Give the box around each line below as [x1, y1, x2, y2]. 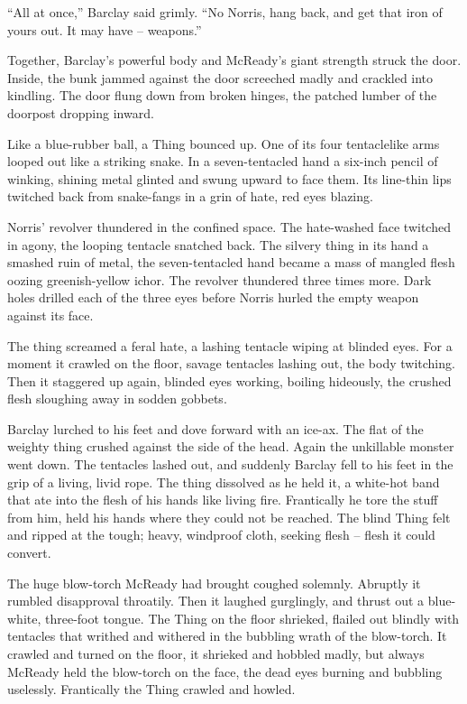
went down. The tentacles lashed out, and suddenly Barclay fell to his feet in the [7, 455, 453, 474]
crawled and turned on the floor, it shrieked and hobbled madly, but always [7, 644, 425, 662]
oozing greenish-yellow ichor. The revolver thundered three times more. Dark [7, 270, 432, 289]
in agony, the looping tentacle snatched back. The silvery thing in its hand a [7, 235, 429, 254]
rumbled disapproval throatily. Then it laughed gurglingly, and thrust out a [7, 591, 425, 610]
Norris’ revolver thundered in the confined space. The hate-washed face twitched [7, 217, 451, 236]
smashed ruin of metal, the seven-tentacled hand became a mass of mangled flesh [7, 253, 455, 272]
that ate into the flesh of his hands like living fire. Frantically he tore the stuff [7, 490, 438, 509]
